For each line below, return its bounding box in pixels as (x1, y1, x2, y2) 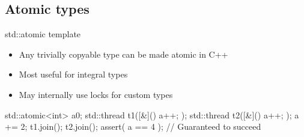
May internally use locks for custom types (19, 88, 173, 100)
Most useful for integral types (19, 68, 128, 81)
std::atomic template (5, 28, 81, 40)
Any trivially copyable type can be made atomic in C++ (19, 47, 228, 60)
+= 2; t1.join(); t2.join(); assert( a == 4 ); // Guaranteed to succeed (5, 120, 261, 133)
